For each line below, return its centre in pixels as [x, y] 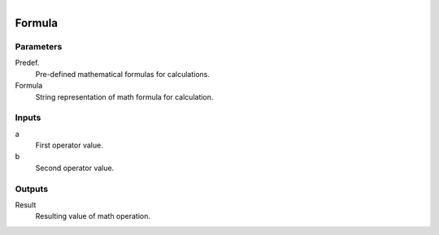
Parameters [39, 46]
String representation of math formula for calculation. [124, 96]
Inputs [28, 117]
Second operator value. [75, 168]
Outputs [32, 189]
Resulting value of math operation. [93, 216]
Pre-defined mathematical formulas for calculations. [123, 74]
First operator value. [69, 145]
